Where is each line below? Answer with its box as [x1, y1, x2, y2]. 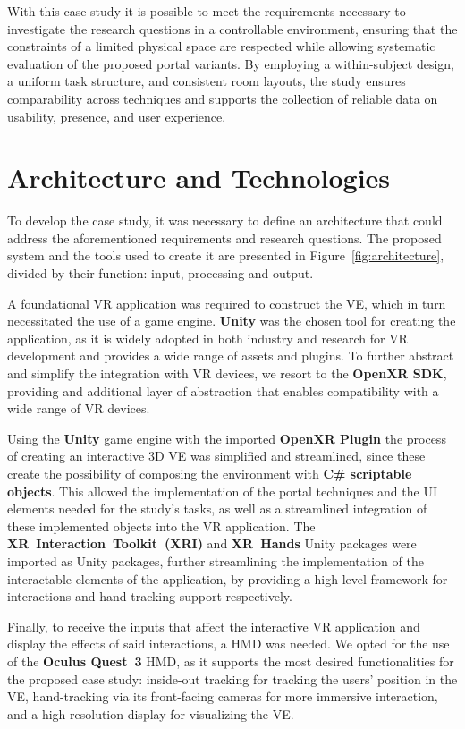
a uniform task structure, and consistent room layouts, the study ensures [7, 72, 406, 90]
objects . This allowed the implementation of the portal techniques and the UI [7, 481, 437, 500]
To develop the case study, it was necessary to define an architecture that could [7, 211, 443, 230]
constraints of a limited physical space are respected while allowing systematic [7, 37, 435, 55]
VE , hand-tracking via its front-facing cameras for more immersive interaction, [7, 687, 438, 706]
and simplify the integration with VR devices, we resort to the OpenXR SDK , [7, 364, 447, 383]
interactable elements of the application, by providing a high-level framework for [7, 569, 448, 588]
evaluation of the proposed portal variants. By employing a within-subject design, [7, 54, 454, 72]
